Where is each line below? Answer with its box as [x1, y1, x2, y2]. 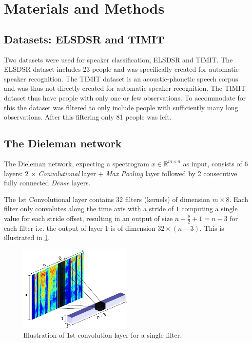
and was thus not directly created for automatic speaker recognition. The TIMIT [4, 83, 246, 93]
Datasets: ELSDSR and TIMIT [4, 31, 165, 46]
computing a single [181, 203, 238, 214]
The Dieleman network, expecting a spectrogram [4, 158, 149, 168]
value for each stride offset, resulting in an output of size [4, 213, 173, 223]
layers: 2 [4, 168, 29, 178]
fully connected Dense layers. [4, 178, 91, 188]
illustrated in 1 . [4, 232, 50, 242]
